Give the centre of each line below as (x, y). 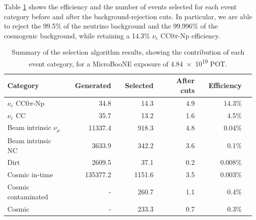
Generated (93, 85)
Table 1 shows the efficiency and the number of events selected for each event (120, 6)
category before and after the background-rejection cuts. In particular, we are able (128, 16)
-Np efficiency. (199, 35)
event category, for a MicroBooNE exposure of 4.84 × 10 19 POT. (128, 63)
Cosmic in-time (30, 174)
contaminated (28, 196)
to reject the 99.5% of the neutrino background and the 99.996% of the (111, 26)
